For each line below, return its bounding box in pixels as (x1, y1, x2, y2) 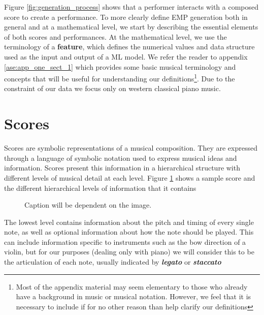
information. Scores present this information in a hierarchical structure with (4, 162, 240, 173)
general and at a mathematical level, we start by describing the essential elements (4, 21, 258, 32)
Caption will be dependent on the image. (24, 199, 152, 210)
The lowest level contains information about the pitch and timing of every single (4, 216, 254, 227)
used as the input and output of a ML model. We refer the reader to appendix (4, 51, 248, 62)
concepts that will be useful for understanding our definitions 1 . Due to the (4, 72, 235, 83)
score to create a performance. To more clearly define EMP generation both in (4, 11, 248, 22)
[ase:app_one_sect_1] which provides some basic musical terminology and (4, 61, 236, 72)
